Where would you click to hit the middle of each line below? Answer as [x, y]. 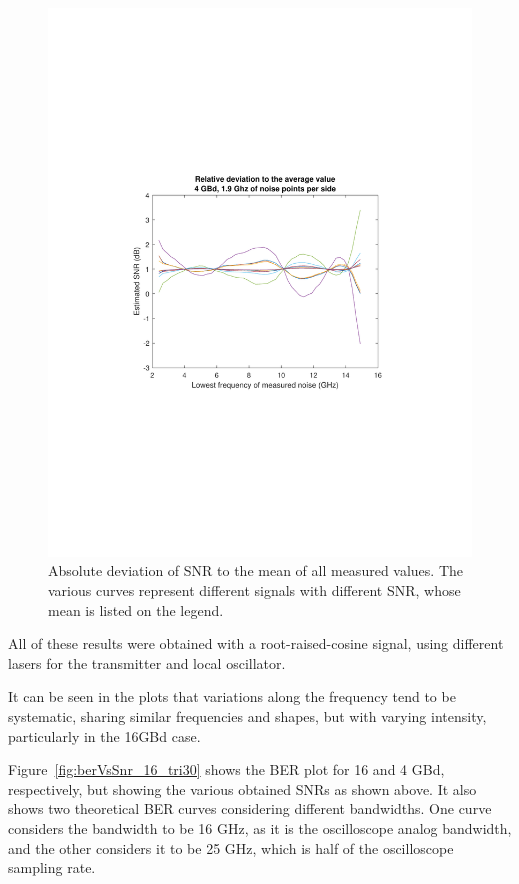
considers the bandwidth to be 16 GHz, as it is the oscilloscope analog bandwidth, [260, 828]
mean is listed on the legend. [136, 609]
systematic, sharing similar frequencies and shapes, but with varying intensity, [247, 716]
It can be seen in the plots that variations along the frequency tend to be [232, 696]
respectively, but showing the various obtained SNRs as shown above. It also [242, 788]
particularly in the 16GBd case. [104, 735]
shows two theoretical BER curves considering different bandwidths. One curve [250, 808]
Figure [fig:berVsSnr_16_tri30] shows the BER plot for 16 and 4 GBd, [226, 769]
